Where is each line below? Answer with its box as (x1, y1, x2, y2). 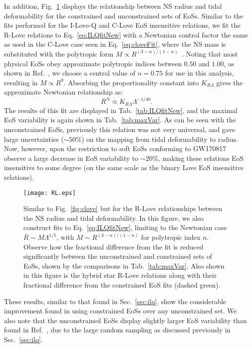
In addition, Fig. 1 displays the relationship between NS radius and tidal (4, 1, 222, 11)
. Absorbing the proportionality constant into (63, 77, 199, 87)
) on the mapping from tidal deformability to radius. (81, 134, 238, 144)
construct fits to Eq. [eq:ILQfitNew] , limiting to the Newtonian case (23, 222, 227, 232)
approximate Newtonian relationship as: (4, 87, 123, 97)
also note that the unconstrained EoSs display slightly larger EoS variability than (4, 315, 247, 325)
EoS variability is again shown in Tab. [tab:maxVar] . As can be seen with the (4, 115, 236, 125)
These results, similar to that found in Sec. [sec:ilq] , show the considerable (4, 296, 227, 306)
